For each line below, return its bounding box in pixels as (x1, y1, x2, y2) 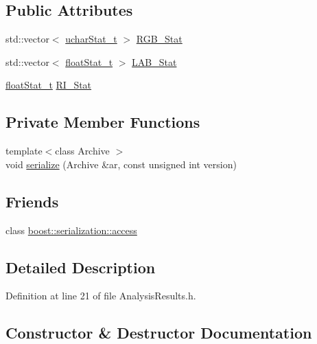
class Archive (55, 144, 110, 158)
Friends (5, 190, 59, 211)
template (5, 144, 43, 158)
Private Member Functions (5, 111, 200, 133)
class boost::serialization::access (5, 222, 137, 237)
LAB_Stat (132, 54, 177, 69)
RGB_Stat (136, 32, 183, 46)
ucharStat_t (65, 32, 117, 46)
